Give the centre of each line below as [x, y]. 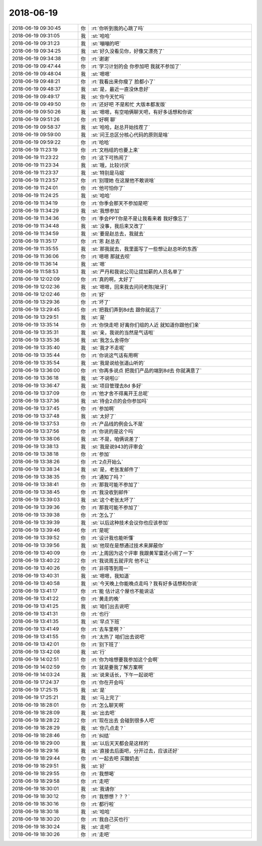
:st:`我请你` [104, 789]
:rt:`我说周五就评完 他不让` [121, 561]
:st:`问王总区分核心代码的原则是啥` [130, 135]
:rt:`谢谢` [101, 58]
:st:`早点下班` [106, 622]
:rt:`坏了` [101, 302]
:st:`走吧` [101, 827]
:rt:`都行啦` [103, 804]
